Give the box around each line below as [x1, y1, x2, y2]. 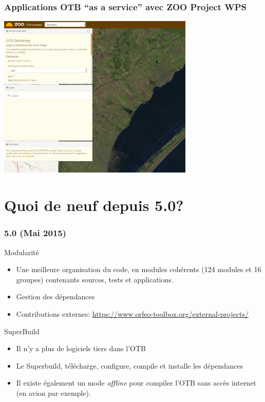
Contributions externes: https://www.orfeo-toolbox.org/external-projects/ [16, 309, 249, 319]
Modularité [4, 246, 39, 257]
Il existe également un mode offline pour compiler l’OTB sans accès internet [16, 377, 256, 388]
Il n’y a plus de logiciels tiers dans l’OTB [16, 343, 146, 354]
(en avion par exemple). [16, 388, 91, 398]
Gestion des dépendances [16, 291, 95, 302]
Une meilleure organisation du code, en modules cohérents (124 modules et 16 [16, 264, 261, 275]
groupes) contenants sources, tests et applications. [16, 274, 174, 284]
